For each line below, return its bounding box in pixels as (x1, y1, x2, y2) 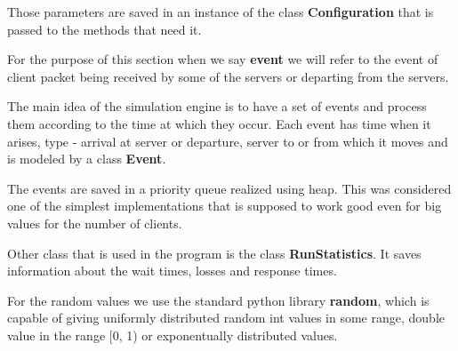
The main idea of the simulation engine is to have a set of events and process (7, 97, 427, 116)
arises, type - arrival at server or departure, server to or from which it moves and (7, 132, 448, 150)
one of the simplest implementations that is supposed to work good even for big (7, 196, 442, 215)
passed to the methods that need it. (7, 20, 202, 38)
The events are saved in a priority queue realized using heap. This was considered (7, 179, 452, 197)
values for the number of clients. (7, 213, 182, 232)
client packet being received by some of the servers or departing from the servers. (7, 67, 449, 85)
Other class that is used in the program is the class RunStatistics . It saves (7, 243, 422, 262)
